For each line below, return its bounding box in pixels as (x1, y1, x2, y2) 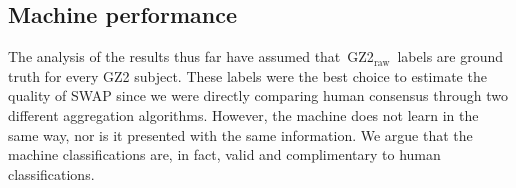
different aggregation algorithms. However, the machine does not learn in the (8, 104, 479, 125)
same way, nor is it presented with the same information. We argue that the (8, 124, 473, 145)
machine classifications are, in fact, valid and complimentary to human (8, 144, 441, 165)
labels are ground (397, 46, 504, 67)
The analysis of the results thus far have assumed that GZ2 (8, 46, 374, 67)
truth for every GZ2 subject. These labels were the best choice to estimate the (8, 65, 487, 86)
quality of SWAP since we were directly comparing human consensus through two (8, 85, 508, 106)
